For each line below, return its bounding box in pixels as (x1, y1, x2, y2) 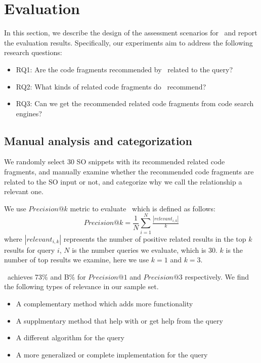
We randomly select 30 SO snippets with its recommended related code (4, 156, 225, 167)
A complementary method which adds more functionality (16, 298, 193, 308)
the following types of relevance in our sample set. (4, 281, 159, 292)
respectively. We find (185, 271, 249, 282)
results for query (4, 244, 55, 255)
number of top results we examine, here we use (4, 254, 149, 265)
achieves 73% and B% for (7, 271, 86, 282)
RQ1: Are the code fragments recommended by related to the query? (16, 64, 233, 74)
